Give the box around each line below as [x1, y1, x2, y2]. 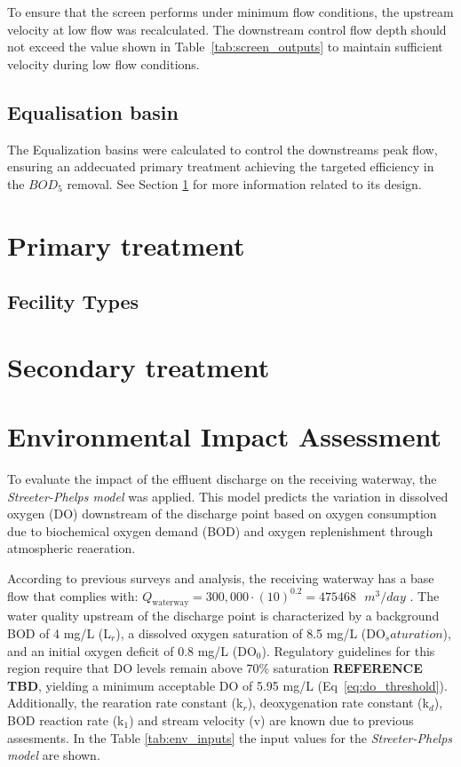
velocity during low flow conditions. [7, 54, 200, 73]
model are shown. [7, 746, 100, 764]
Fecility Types [7, 288, 139, 315]
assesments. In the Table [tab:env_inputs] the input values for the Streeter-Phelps [7, 728, 453, 747]
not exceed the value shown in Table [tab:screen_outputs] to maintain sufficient [7, 37, 443, 56]
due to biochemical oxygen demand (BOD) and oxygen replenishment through [7, 521, 433, 540]
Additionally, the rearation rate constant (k [7, 693, 243, 712]
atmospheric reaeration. [7, 539, 136, 557]
